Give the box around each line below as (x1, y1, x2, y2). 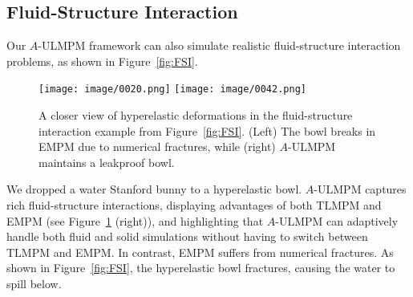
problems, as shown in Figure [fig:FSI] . (6, 52, 198, 69)
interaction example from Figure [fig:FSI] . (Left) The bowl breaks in (38, 122, 376, 139)
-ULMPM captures (314, 181, 407, 197)
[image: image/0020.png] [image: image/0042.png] (38, 83, 306, 96)
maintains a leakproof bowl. (38, 153, 175, 170)
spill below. (6, 275, 62, 291)
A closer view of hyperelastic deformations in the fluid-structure (38, 107, 353, 124)
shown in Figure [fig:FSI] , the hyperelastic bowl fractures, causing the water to (6, 259, 395, 276)
